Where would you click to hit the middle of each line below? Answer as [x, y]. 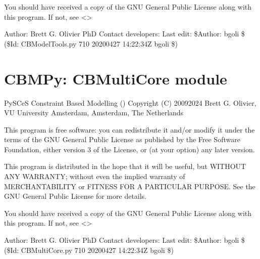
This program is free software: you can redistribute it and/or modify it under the [129, 129]
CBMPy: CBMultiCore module [116, 78]
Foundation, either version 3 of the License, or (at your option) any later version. [129, 149]
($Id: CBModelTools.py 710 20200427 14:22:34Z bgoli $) [91, 43]
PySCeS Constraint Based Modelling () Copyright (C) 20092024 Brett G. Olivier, [130, 102]
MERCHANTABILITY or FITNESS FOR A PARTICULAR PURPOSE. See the [130, 186]
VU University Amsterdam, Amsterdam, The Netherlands [94, 113]
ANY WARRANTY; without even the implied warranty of [95, 176]
